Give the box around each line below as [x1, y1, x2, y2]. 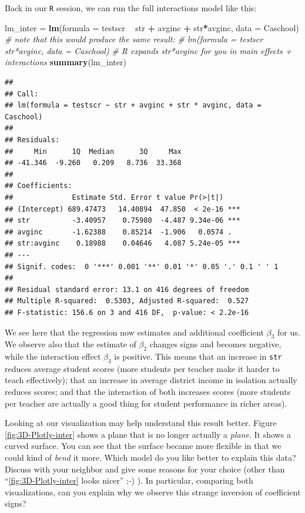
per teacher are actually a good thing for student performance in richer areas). [5, 397, 287, 409]
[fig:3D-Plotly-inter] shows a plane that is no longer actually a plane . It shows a [5, 428, 291, 440]
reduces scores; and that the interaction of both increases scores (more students [5, 385, 291, 398]
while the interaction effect [5, 350, 101, 363]
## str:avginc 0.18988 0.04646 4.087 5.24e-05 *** [5, 239, 240, 248]
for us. [277, 326, 300, 338]
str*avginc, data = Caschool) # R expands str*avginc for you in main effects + [5, 44, 292, 56]
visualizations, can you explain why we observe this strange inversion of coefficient [5, 485, 301, 498]
